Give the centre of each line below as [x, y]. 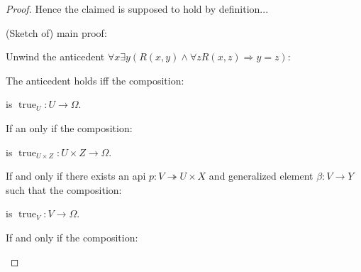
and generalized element [261, 176]
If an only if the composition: [69, 127]
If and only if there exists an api [76, 176]
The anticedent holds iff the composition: [95, 80]
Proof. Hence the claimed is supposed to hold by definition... [137, 9]
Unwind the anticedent [55, 56]
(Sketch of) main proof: [56, 32]
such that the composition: [64, 189]
